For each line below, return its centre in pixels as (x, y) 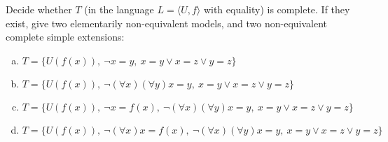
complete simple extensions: (65, 37)
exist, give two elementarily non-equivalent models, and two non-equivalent (167, 23)
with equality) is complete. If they (277, 9)
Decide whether (39, 9)
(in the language (119, 9)
